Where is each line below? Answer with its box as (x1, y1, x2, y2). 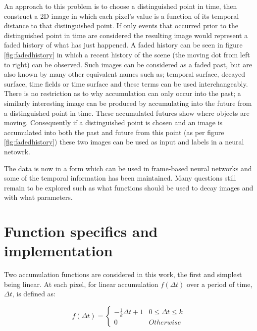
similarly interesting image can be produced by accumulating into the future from (4, 97, 252, 108)
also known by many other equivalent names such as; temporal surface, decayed (4, 69, 245, 79)
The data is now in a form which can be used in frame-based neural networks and (4, 163, 252, 173)
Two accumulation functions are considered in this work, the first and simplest (4, 269, 242, 280)
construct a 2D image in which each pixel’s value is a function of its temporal (4, 10, 239, 21)
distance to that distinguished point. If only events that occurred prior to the (4, 20, 239, 31)
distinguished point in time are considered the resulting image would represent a (4, 30, 248, 40)
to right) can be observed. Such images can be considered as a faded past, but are (4, 59, 253, 69)
